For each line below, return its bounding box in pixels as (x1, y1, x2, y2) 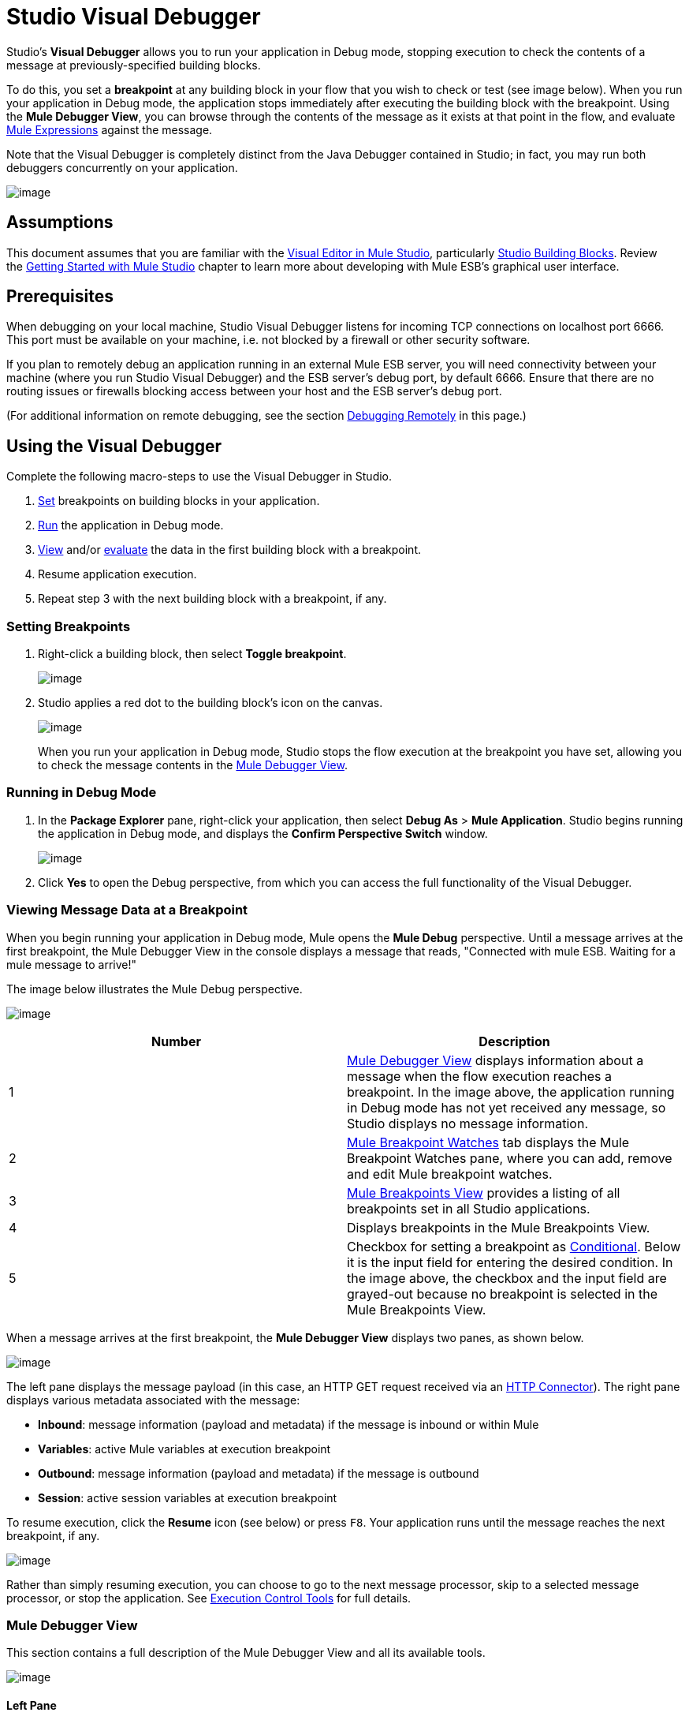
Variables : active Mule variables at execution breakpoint (38, 1441, 331, 1456)
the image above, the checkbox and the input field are (347, 1269, 667, 1286)
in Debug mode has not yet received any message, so (347, 1099, 666, 1116)
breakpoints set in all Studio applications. (347, 1200, 590, 1217)
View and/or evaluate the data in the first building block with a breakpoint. (38, 543, 421, 557)
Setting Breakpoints (6, 618, 131, 634)
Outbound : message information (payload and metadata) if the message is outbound (38, 1466, 479, 1480)
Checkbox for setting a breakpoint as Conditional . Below (347, 1238, 681, 1254)
